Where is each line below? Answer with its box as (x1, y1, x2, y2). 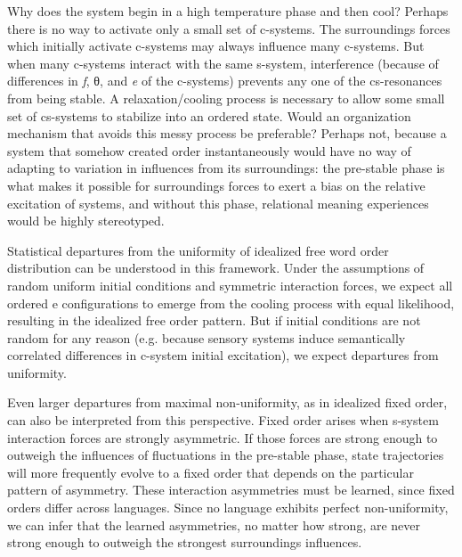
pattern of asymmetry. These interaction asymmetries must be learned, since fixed (7, 480, 455, 499)
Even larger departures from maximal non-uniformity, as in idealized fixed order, (7, 393, 448, 412)
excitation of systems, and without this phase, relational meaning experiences (7, 193, 429, 212)
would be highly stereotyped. (7, 211, 165, 230)
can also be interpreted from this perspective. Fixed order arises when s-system (7, 411, 439, 430)
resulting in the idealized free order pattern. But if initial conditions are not (7, 311, 421, 330)
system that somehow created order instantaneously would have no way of (7, 141, 411, 160)
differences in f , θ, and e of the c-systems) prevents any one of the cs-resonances (7, 71, 442, 90)
